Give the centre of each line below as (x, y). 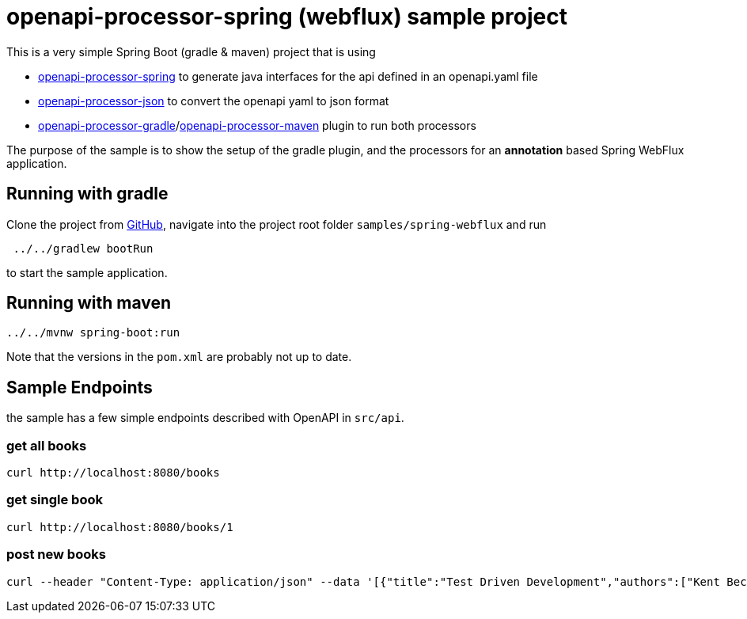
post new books (56, 554)
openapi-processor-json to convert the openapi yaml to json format (214, 101)
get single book (55, 500)
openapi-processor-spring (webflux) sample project (287, 17)
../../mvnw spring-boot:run (93, 333)
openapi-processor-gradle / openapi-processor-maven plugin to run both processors (257, 125)
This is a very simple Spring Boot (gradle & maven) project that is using (191, 51)
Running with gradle (87, 194)
